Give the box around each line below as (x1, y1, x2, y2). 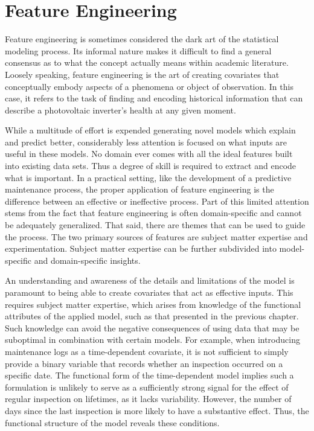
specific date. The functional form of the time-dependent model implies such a (5, 369, 294, 382)
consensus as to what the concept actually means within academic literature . (5, 56, 289, 69)
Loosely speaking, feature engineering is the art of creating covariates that (5, 68, 280, 80)
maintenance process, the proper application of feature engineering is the (5, 183, 274, 196)
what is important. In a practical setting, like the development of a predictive (5, 171, 292, 184)
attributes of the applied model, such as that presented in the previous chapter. (5, 310, 299, 322)
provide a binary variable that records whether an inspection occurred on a (5, 357, 283, 369)
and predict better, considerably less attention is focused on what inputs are (5, 135, 287, 148)
